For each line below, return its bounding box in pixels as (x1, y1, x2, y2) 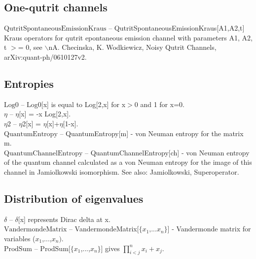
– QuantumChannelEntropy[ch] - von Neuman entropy (85, 147, 250, 157)
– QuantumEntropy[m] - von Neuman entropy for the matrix (60, 128, 244, 138)
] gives (101, 243, 120, 253)
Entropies (4, 75, 54, 91)
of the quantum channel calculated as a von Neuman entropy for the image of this (4, 157, 252, 167)
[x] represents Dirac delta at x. (18, 214, 110, 224)
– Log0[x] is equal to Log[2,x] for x (21, 99, 126, 109)
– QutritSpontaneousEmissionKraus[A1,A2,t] (109, 23, 245, 33)
